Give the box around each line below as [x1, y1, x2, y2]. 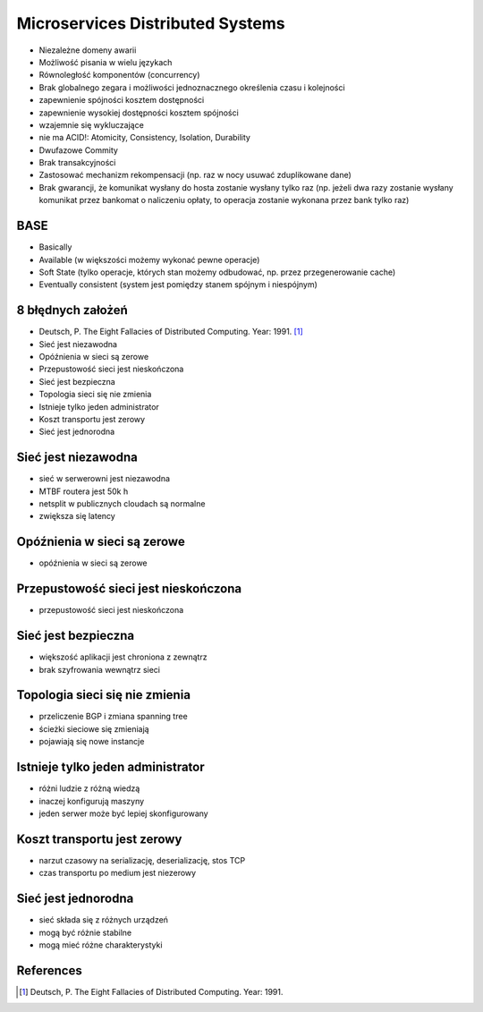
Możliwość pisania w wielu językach [38, 56, 173, 67]
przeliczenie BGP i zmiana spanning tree [38, 711, 188, 722]
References [16, 963, 82, 978]
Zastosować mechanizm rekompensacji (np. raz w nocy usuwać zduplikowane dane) [38, 170, 352, 181]
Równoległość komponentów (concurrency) [38, 70, 200, 81]
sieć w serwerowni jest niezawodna [38, 473, 170, 484]
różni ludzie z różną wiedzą [38, 783, 140, 794]
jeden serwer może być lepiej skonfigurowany [38, 808, 209, 819]
